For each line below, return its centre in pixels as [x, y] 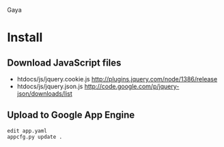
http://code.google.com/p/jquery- [132, 86]
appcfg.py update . [35, 137]
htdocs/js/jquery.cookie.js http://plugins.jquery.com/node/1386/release [117, 79]
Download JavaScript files [64, 63]
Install [25, 38]
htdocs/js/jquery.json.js [50, 86]
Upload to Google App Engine [71, 115]
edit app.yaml [27, 131]
